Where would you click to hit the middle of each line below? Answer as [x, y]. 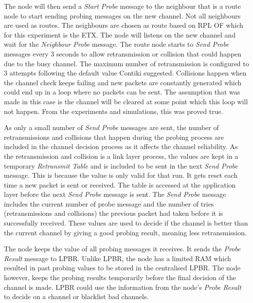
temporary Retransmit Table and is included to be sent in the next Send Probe [121, 165]
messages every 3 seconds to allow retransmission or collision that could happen [123, 53]
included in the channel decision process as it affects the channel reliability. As [121, 146]
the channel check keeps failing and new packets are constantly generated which [123, 82]
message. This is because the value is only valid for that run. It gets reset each [121, 175]
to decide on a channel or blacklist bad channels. [76, 296]
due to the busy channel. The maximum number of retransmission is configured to [126, 63]
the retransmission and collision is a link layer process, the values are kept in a [121, 156]
